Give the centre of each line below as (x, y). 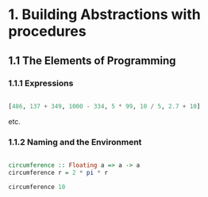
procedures (47, 31)
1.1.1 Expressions (41, 83)
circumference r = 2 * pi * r (58, 172)
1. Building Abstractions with (104, 15)
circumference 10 (37, 187)
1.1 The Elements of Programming (92, 61)
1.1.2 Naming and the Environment (75, 142)
